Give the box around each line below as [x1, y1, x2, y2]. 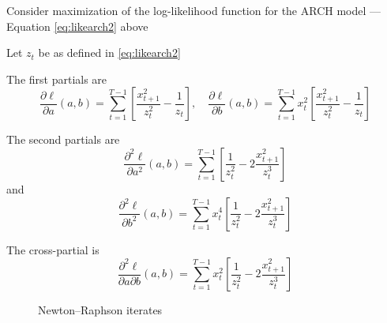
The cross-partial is [6, 241, 100, 257]
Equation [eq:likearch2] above [6, 17, 148, 34]
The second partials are [6, 131, 120, 148]
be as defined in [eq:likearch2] [38, 44, 181, 61]
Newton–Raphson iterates [38, 302, 163, 318]
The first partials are [6, 70, 107, 87]
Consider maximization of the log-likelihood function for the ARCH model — [6, 2, 381, 18]
